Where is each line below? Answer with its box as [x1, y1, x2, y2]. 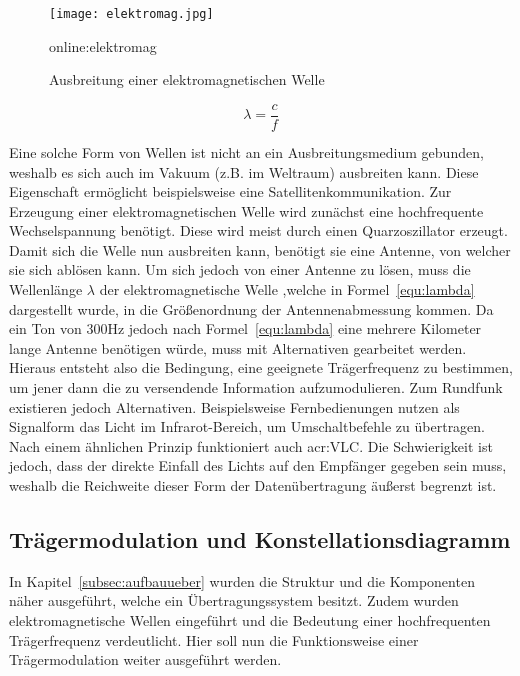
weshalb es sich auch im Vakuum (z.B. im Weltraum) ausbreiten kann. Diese [9, 161, 479, 182]
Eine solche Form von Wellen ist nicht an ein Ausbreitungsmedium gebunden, [9, 141, 484, 162]
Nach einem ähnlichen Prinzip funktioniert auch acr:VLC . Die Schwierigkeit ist [9, 435, 493, 456]
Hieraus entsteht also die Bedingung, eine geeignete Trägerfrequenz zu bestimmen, [9, 357, 513, 378]
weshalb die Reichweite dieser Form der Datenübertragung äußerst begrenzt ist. [9, 475, 497, 495]
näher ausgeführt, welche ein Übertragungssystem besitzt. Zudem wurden [9, 590, 459, 611]
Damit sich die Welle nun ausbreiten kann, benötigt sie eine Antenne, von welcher [9, 239, 511, 260]
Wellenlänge [9, 279, 83, 300]
